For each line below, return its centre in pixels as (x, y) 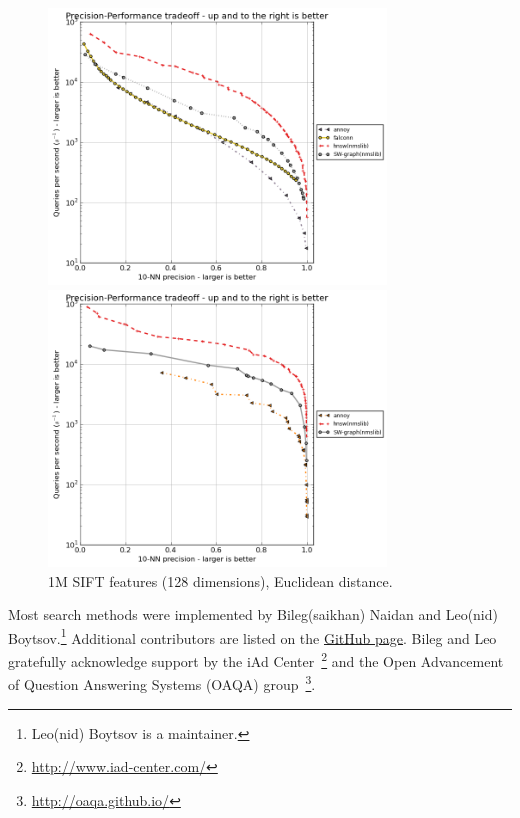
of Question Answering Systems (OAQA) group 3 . (162, 682)
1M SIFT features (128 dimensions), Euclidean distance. (220, 580)
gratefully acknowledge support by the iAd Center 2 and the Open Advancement (256, 659)
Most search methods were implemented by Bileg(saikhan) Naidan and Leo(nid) (253, 614)
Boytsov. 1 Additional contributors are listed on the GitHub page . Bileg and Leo (252, 636)
